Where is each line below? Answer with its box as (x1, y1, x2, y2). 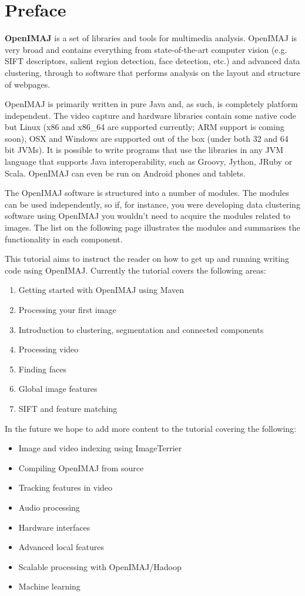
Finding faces (18, 362, 66, 375)
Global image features (18, 382, 98, 395)
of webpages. (5, 78, 51, 90)
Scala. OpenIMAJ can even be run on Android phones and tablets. (5, 167, 246, 179)
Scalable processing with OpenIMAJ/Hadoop (18, 560, 182, 572)
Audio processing (18, 501, 80, 513)
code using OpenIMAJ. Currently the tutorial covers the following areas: (5, 264, 266, 276)
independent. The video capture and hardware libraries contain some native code (5, 109, 296, 121)
